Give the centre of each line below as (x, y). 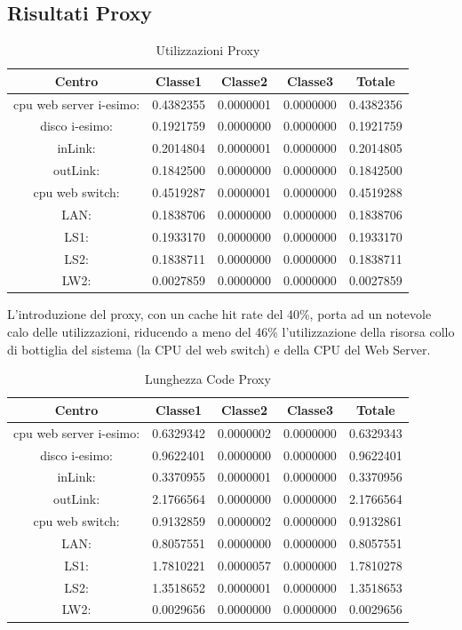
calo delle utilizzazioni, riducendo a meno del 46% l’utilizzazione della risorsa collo (231, 332)
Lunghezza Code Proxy (207, 379)
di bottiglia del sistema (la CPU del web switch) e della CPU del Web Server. (219, 349)
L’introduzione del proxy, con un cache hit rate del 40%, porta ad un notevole (219, 314)
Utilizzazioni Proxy (208, 50)
